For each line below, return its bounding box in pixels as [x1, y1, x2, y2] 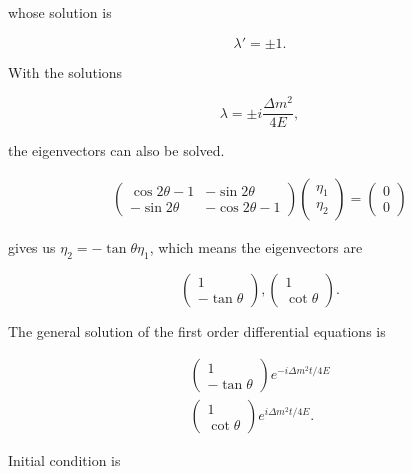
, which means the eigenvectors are [149, 236, 363, 257]
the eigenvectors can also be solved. [8, 140, 225, 161]
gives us [8, 236, 56, 257]
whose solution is [8, 2, 112, 22]
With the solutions [8, 61, 123, 82]
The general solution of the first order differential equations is [8, 320, 386, 341]
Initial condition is [8, 450, 121, 471]
